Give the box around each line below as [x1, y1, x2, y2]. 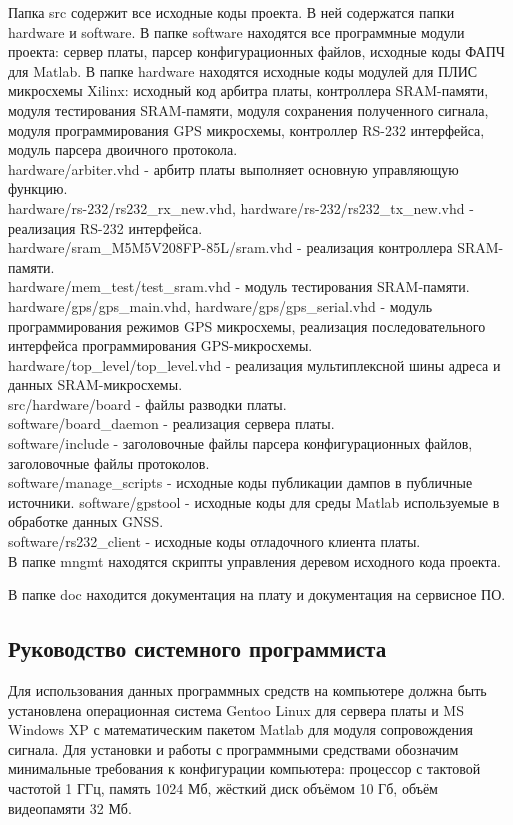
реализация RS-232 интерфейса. [8, 217, 203, 238]
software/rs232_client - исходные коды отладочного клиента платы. [8, 531, 421, 552]
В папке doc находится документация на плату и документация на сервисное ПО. [8, 584, 506, 605]
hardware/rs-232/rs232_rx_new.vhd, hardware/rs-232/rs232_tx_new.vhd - [8, 197, 474, 218]
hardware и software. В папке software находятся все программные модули [8, 21, 465, 42]
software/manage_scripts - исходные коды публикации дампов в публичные [8, 472, 473, 493]
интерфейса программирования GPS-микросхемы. [8, 335, 313, 356]
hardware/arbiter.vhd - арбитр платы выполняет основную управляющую [8, 158, 459, 179]
